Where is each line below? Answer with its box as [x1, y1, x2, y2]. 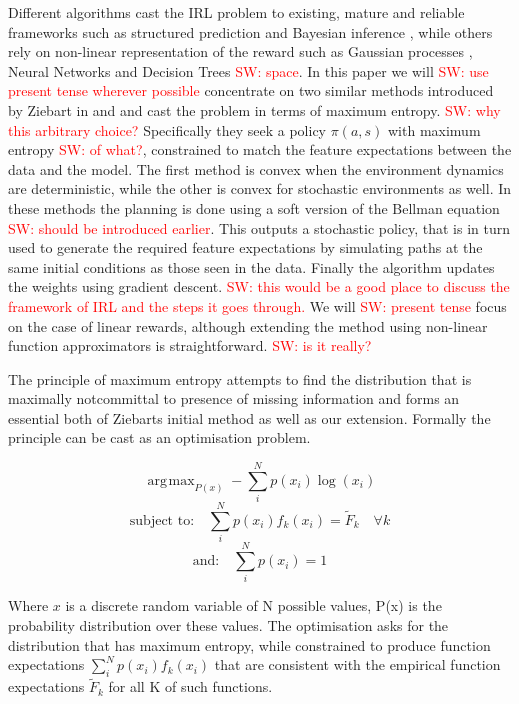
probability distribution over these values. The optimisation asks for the [8, 615, 449, 636]
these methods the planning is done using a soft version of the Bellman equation [8, 197, 500, 218]
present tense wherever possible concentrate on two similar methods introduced [8, 80, 494, 101]
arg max [147, 473, 195, 488]
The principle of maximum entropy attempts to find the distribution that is [8, 368, 472, 389]
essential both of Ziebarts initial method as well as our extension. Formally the [8, 407, 491, 428]
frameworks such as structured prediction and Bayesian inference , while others [8, 21, 493, 42]
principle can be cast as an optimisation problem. [8, 427, 311, 448]
